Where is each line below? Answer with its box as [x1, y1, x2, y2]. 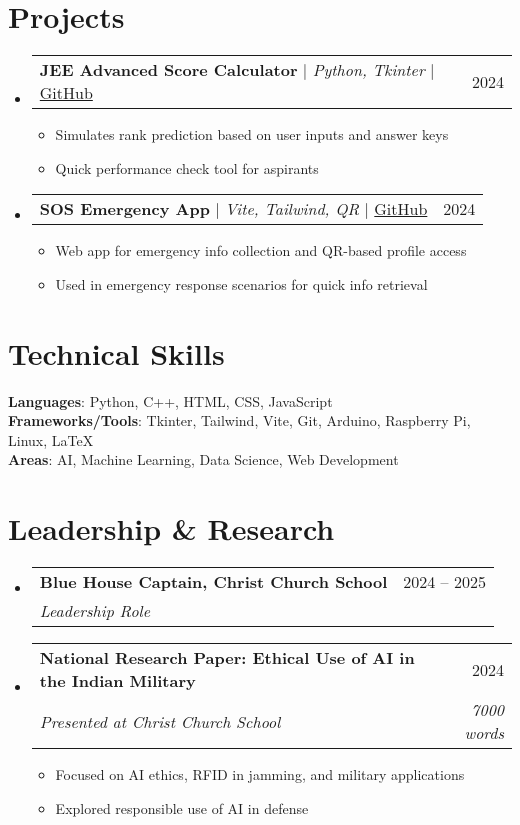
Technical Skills [8, 332, 225, 373]
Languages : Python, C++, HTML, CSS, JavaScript [8, 390, 333, 411]
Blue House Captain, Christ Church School [39, 570, 388, 594]
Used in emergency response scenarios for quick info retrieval [55, 273, 428, 294]
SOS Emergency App [39, 197, 210, 221]
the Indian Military [39, 669, 196, 693]
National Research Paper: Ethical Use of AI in [39, 646, 415, 670]
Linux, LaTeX [8, 429, 94, 450]
